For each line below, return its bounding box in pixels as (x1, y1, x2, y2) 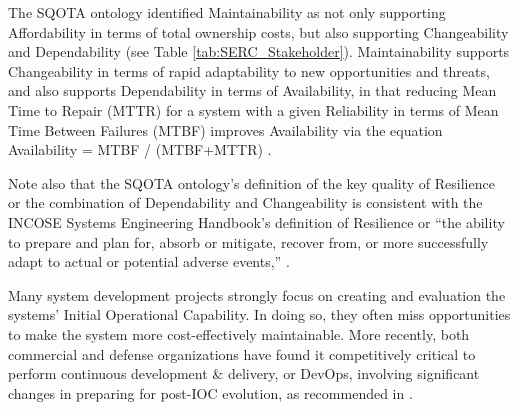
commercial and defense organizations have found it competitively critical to (8, 343, 476, 364)
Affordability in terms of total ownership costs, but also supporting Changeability (8, 21, 509, 42)
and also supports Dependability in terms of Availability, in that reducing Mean (8, 80, 497, 101)
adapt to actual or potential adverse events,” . (8, 251, 290, 272)
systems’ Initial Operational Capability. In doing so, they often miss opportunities (8, 304, 511, 325)
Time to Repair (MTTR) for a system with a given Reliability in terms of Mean (8, 99, 499, 120)
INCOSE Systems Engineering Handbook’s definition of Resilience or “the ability (8, 211, 505, 232)
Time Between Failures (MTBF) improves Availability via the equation (8, 119, 443, 140)
